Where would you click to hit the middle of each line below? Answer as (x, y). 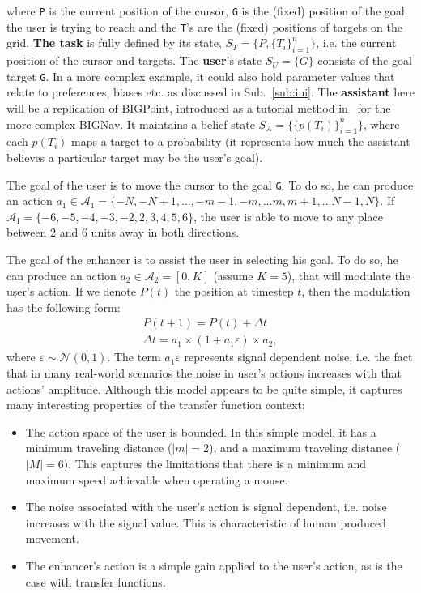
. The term (134, 357)
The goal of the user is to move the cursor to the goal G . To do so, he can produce (210, 184)
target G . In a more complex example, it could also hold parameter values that (201, 76)
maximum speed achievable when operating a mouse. (157, 479)
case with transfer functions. (96, 581)
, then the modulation (356, 291)
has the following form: (64, 307)
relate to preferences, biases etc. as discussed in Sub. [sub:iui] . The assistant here (210, 92)
